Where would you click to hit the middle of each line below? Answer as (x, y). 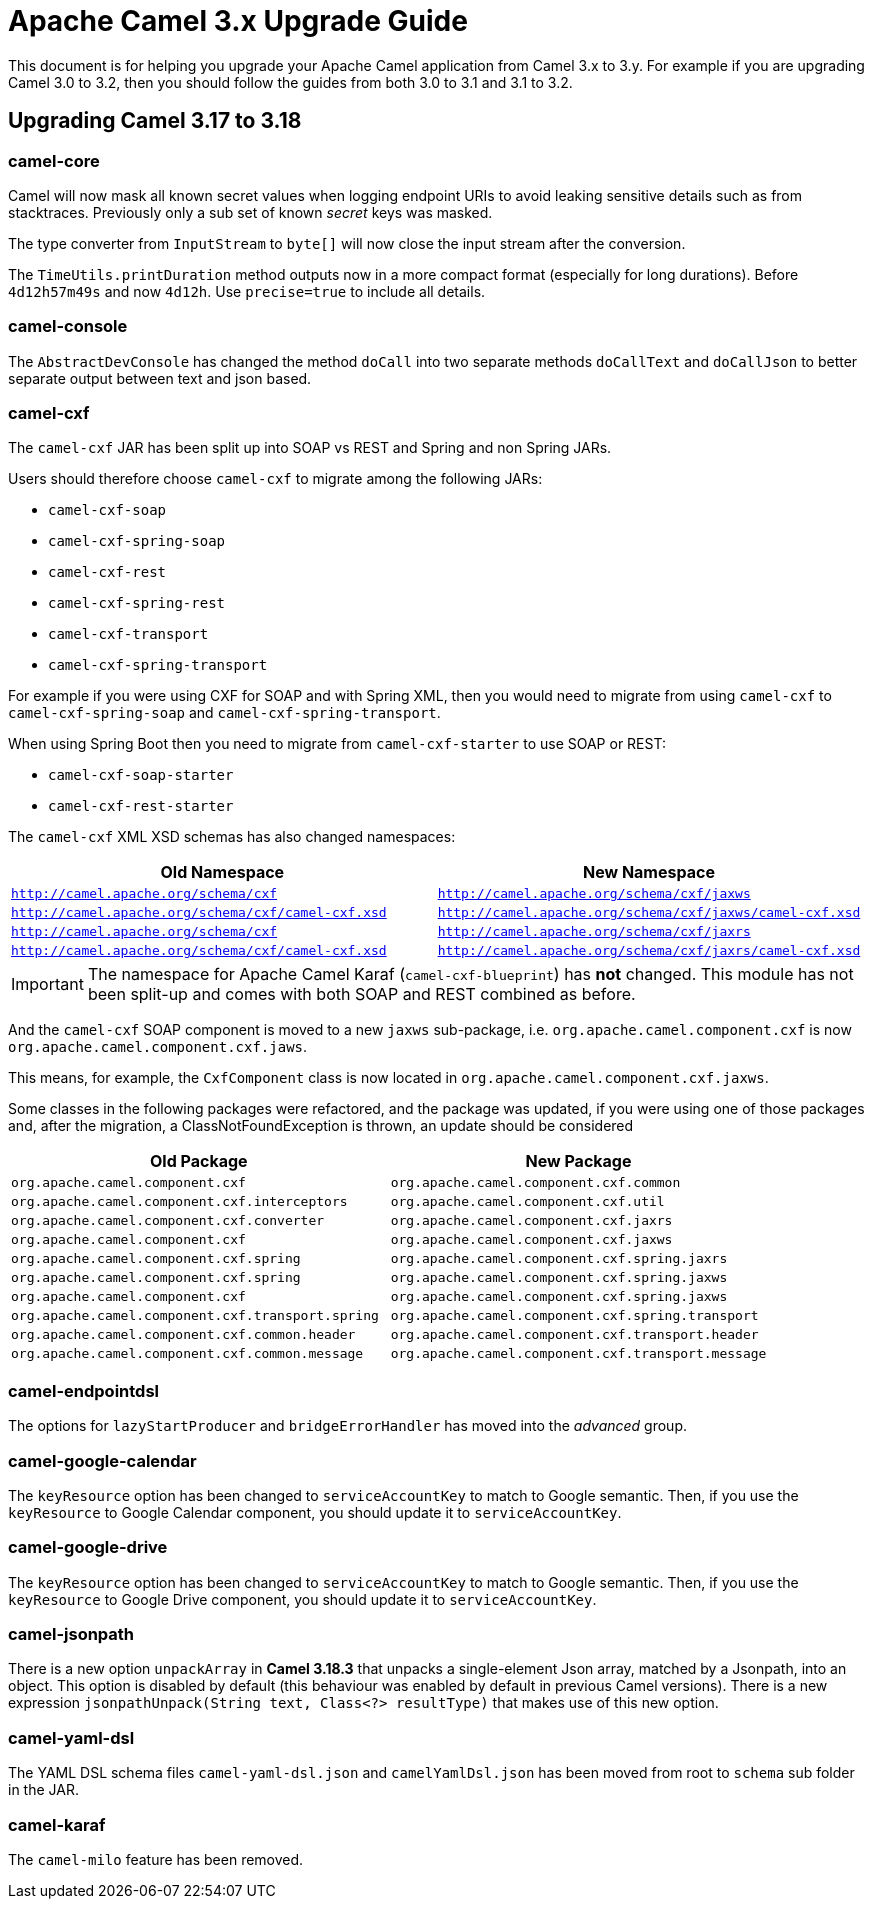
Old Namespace (222, 872)
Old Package (199, 1161)
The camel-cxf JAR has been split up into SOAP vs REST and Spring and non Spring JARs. (310, 448)
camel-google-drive (88, 1547)
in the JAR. (43, 1790)
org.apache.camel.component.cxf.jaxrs (531, 1221)
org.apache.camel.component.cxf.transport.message (578, 1354)
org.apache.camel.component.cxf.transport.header (574, 1335)
